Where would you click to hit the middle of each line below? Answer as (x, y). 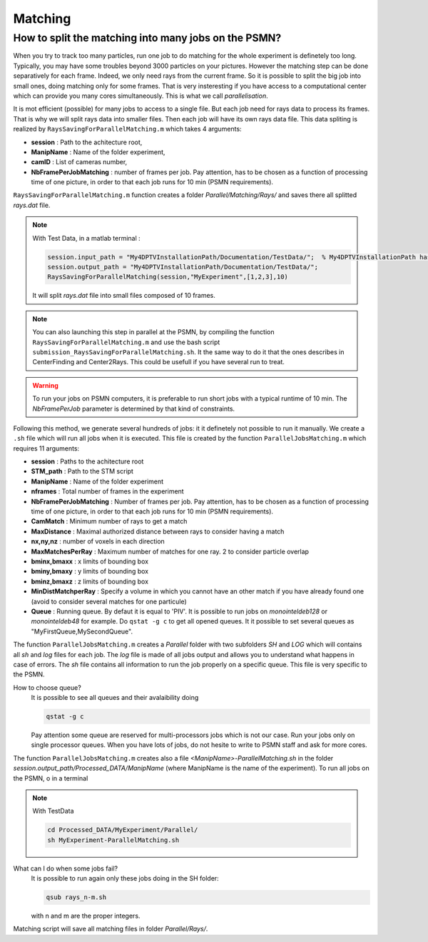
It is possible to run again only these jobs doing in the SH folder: (125, 878)
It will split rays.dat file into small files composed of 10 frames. (124, 296)
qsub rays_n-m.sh (76, 897)
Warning (45, 385)
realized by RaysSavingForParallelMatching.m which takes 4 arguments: (127, 129)
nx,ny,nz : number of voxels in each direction (98, 541)
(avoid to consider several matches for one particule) (109, 601)
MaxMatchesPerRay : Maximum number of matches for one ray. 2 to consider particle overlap (170, 551)
